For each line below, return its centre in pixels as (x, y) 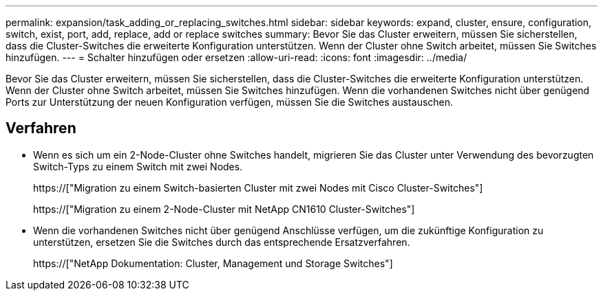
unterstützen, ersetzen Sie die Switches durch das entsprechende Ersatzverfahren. (222, 242)
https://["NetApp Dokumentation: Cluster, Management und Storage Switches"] (213, 263)
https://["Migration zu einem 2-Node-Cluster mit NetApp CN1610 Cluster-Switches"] (224, 209)
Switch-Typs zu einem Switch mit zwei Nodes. (138, 166)
